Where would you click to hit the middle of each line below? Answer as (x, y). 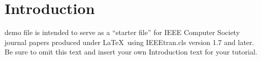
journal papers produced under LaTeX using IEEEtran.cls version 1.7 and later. (129, 42)
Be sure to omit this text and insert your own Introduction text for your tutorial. (131, 52)
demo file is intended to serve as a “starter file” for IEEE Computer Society (122, 32)
